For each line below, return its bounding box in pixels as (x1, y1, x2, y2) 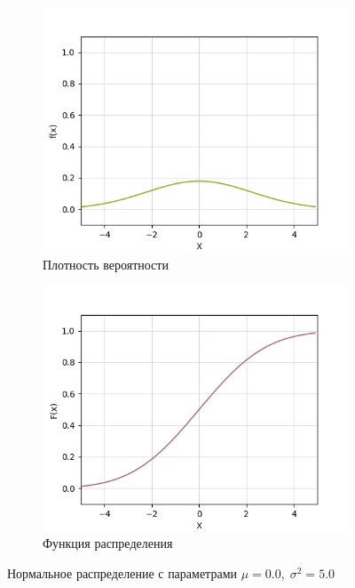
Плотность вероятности (43, 254, 169, 273)
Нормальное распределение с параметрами (7, 563, 237, 582)
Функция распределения (43, 534, 173, 552)
